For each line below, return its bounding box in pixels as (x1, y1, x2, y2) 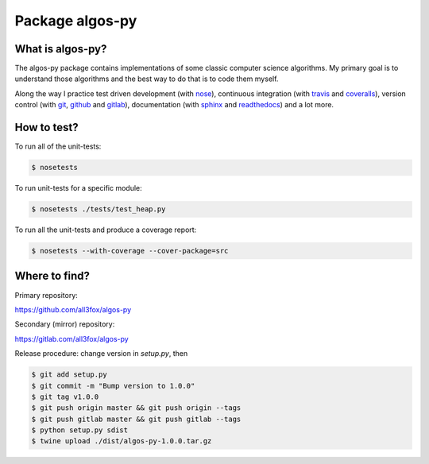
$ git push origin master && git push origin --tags (31, 404, 242, 412)
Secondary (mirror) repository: (14, 319, 115, 329)
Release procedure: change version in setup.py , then (14, 349, 188, 358)
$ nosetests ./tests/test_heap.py (31, 205, 166, 214)
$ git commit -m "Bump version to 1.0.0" (31, 381, 195, 390)
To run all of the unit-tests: (14, 141, 102, 151)
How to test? (14, 121, 79, 134)
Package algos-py (14, 12, 137, 29)
